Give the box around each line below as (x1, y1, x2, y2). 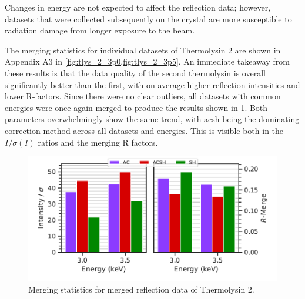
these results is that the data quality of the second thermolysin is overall (5, 66, 266, 79)
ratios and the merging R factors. (38, 136, 158, 148)
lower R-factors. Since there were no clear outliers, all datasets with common (5, 90, 281, 102)
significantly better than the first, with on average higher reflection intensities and (5, 78, 300, 90)
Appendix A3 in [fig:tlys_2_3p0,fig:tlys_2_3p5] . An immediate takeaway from (5, 55, 290, 68)
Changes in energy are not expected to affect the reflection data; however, (5, 1, 271, 13)
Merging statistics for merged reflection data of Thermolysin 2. (28, 283, 254, 295)
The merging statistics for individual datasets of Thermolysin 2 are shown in (5, 43, 281, 56)
